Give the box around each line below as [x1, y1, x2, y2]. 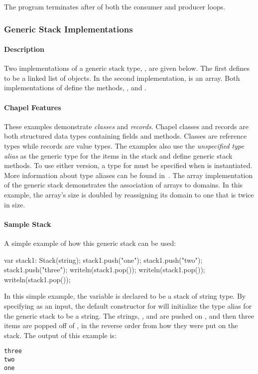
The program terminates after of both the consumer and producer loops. [4, 1, 226, 11]
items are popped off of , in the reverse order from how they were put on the [4, 320, 238, 331]
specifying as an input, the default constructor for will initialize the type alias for [4, 300, 252, 311]
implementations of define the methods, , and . [4, 82, 146, 93]
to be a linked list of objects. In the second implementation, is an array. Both [4, 72, 240, 83]
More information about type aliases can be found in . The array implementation [4, 170, 253, 180]
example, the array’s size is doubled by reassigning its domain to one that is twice [4, 189, 254, 199]
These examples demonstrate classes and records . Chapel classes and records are [4, 121, 249, 131]
